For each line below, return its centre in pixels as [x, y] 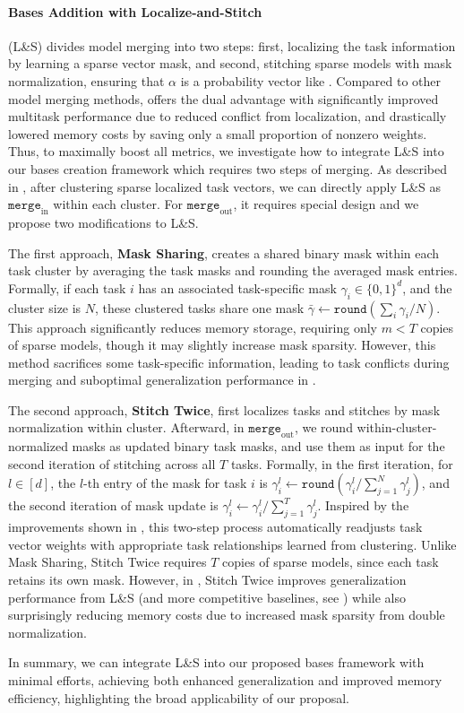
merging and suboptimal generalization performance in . [162, 380]
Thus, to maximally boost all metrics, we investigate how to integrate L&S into [226, 151]
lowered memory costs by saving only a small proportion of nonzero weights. [218, 133]
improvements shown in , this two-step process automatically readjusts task [215, 527]
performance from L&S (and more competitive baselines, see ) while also [207, 597]
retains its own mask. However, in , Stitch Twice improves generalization [207, 580]
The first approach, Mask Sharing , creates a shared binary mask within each [224, 252]
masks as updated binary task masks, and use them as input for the [258, 446]
